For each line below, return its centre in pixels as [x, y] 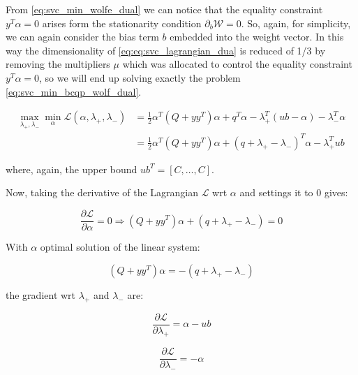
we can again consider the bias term [82, 37]
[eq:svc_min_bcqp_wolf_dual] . [74, 91]
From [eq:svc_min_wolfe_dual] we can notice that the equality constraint [164, 9]
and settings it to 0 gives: [294, 192]
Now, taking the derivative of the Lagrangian [102, 192]
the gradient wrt [41, 294]
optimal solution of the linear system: [120, 247]
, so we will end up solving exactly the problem [140, 77]
